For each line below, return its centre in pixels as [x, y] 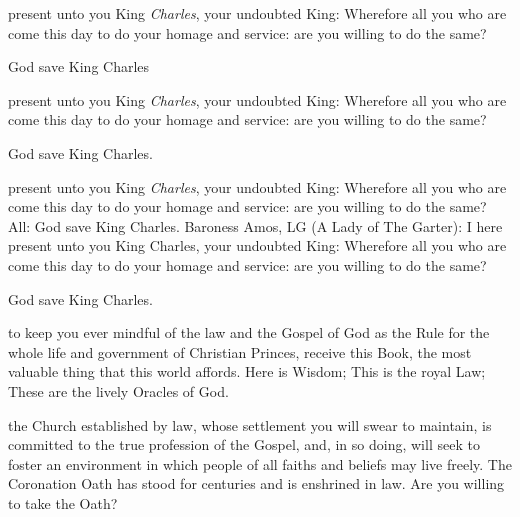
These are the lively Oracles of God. [118, 390]
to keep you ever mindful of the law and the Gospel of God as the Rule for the [249, 332]
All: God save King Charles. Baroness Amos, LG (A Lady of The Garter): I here [255, 225]
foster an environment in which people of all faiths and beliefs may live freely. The [260, 463]
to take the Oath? [63, 502]
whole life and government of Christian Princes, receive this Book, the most [240, 351]
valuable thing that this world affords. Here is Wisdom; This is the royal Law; [247, 371]
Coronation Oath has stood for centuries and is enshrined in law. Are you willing [256, 483]
